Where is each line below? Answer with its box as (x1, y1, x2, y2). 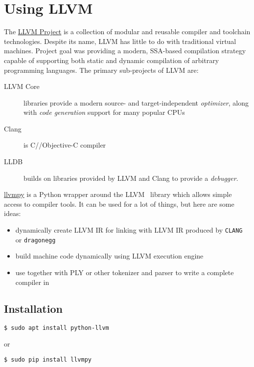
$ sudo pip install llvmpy (4, 356, 92, 363)
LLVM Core (4, 81, 40, 91)
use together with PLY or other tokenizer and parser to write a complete (15, 267, 234, 277)
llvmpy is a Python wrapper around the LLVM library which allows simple (4, 189, 232, 199)
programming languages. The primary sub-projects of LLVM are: (4, 65, 199, 75)
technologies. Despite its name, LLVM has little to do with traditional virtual (4, 36, 236, 46)
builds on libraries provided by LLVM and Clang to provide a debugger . (23, 173, 238, 183)
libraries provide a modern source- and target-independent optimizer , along (23, 97, 249, 108)
